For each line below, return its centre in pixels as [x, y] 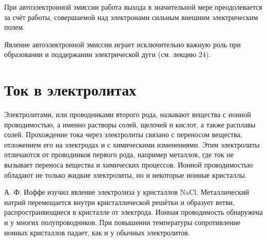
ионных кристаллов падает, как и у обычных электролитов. [97, 232]
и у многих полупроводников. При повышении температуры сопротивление [122, 222]
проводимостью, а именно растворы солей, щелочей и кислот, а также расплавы [130, 124]
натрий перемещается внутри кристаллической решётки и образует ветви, [119, 202]
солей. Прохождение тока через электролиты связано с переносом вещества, [123, 134]
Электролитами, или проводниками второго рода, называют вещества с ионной [128, 114]
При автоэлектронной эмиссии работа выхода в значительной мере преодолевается [133, 7]
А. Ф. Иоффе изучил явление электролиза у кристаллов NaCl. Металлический [127, 192]
